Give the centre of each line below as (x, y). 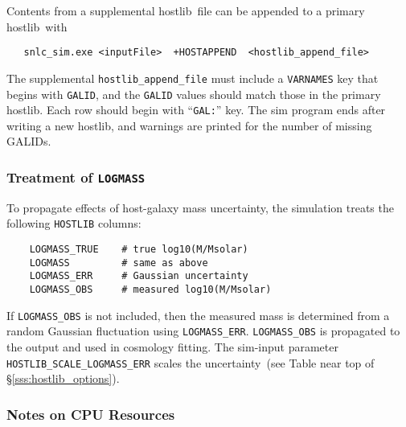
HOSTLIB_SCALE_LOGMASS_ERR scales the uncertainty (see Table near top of (191, 362)
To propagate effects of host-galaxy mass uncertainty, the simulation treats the (200, 207)
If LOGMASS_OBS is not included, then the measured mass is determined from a (198, 315)
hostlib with (37, 26)
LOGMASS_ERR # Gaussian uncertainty (139, 276)
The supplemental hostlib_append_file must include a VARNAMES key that (193, 78)
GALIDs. (29, 141)
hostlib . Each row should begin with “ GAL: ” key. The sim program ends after (196, 110)
